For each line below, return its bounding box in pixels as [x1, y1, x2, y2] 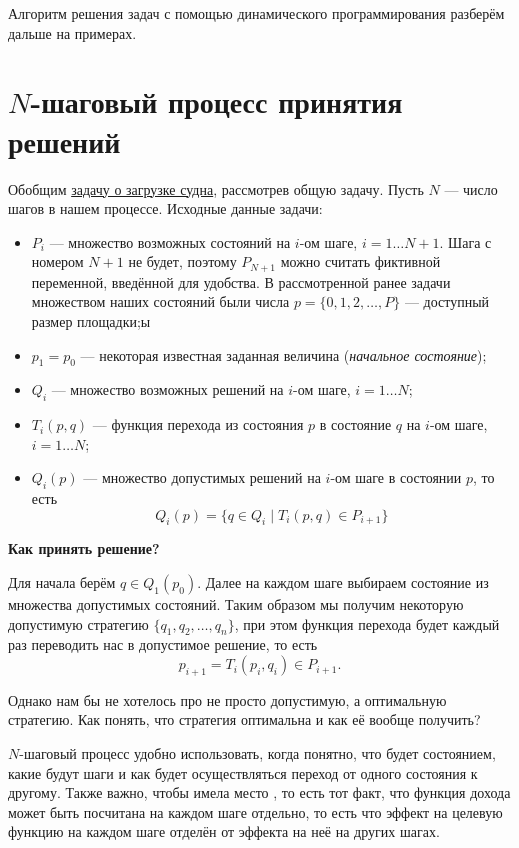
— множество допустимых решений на [83, 467, 321, 488]
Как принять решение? [8, 538, 160, 559]
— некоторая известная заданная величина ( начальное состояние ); [80, 344, 487, 365]
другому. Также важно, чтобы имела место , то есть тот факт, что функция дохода [8, 782, 511, 803]
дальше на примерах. [8, 22, 137, 43]
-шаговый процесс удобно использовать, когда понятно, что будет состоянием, [19, 743, 496, 764]
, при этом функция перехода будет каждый [234, 613, 500, 634]
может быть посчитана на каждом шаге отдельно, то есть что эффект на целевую [8, 801, 503, 822]
